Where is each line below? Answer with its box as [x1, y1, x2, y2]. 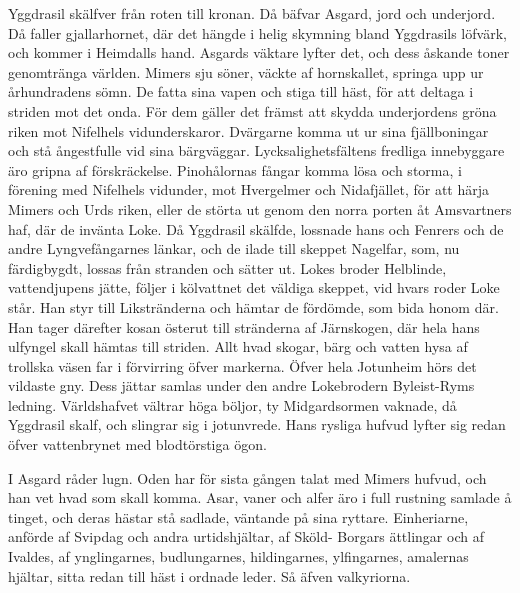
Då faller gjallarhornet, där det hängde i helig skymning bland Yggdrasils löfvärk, [8, 22, 507, 43]
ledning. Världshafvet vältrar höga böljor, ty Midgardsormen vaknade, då [8, 394, 457, 415]
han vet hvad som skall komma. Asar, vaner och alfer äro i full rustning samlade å [8, 487, 512, 508]
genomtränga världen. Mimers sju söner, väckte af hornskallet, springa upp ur [8, 61, 484, 82]
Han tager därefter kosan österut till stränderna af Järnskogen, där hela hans [8, 316, 480, 337]
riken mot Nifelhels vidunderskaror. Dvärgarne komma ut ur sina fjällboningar [8, 120, 489, 141]
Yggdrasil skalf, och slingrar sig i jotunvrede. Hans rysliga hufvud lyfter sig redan [8, 414, 506, 435]
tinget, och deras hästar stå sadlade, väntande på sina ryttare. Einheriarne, [8, 506, 469, 527]
